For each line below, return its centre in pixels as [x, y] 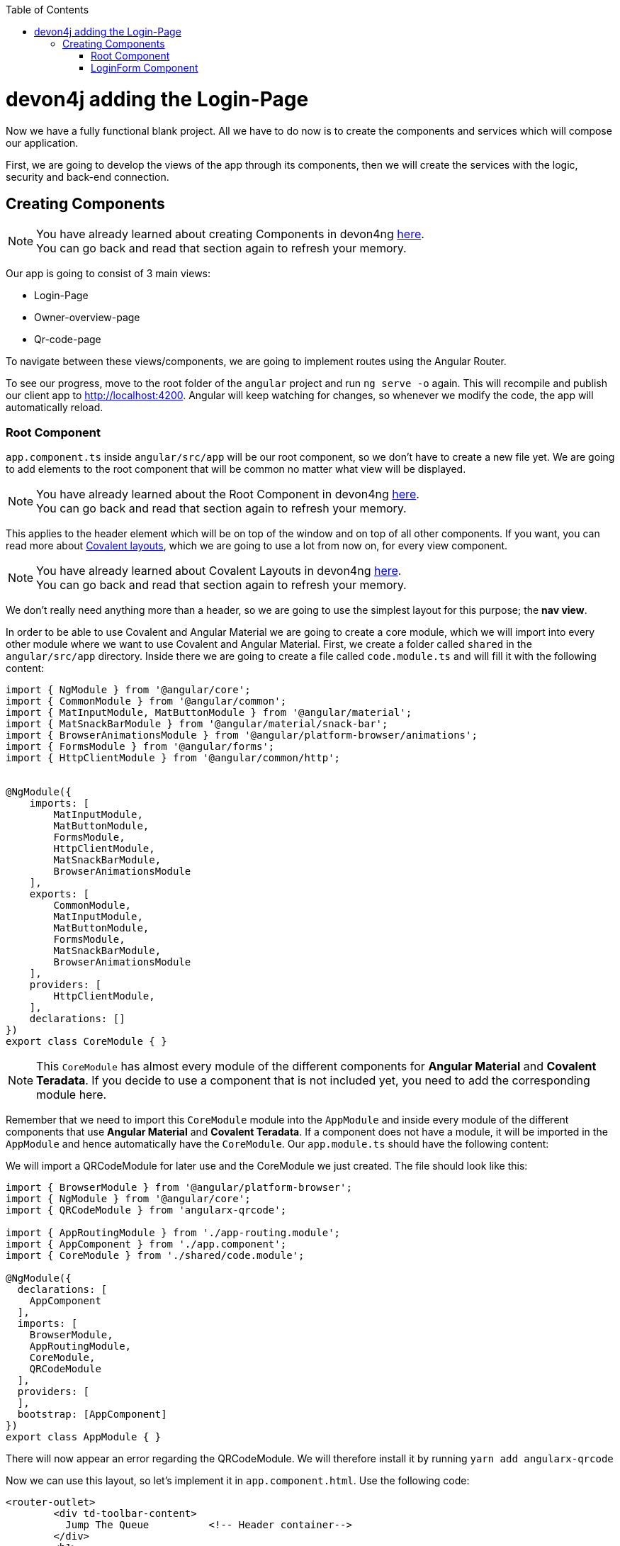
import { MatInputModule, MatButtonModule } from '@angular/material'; [209, 713]
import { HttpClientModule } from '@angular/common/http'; [173, 758]
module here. [72, 1095]
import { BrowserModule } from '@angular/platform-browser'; [179, 1188]
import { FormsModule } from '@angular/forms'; [140, 747]
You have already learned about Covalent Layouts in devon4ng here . [219, 571]
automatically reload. [55, 408]
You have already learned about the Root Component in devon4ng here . [228, 494]
